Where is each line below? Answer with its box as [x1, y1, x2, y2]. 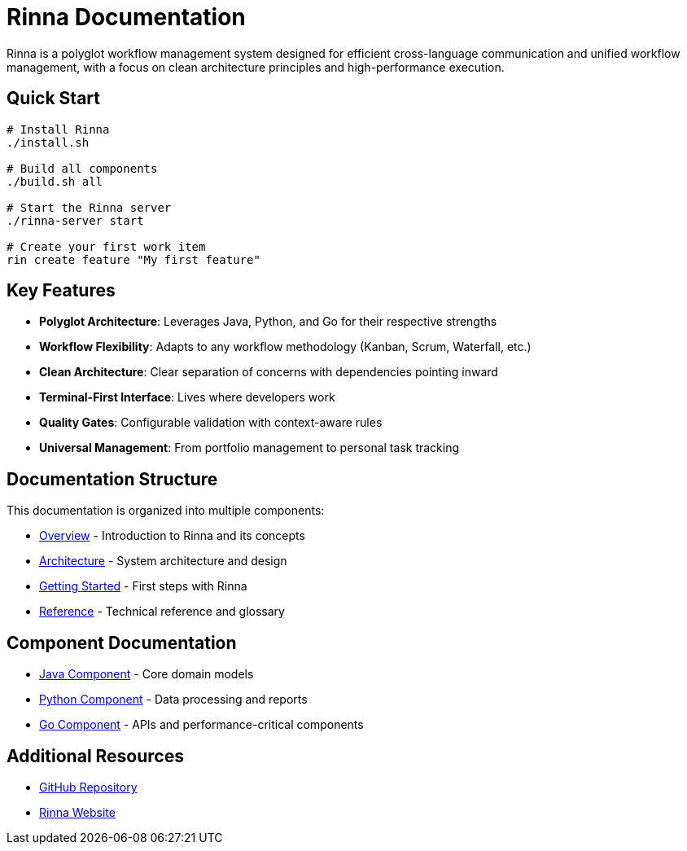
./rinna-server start [7, 213, 144, 227]
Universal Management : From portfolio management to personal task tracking [39, 441, 460, 455]
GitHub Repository [39, 779, 138, 794]
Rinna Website [39, 805, 116, 819]
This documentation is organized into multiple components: [7, 503, 325, 518]
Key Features [7, 280, 116, 301]
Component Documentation [7, 632, 237, 653]
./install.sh [7, 135, 90, 149]
